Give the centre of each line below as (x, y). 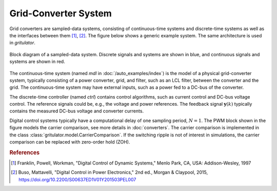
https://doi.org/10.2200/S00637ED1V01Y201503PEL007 (77, 179)
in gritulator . (23, 43)
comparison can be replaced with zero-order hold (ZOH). (70, 142)
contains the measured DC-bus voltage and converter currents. (76, 111)
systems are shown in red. (37, 62)
